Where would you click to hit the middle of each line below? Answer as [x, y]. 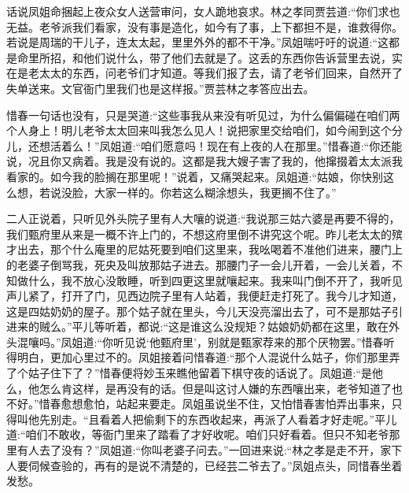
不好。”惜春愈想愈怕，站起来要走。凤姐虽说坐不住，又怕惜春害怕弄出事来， [199, 404]
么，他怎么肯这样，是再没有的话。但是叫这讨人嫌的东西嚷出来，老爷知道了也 [204, 388]
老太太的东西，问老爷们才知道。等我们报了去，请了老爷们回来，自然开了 [215, 73]
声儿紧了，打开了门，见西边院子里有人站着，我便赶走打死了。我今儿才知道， [204, 296]
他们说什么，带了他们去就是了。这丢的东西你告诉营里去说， [237, 57]
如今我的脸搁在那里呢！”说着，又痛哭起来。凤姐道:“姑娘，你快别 [217, 176]
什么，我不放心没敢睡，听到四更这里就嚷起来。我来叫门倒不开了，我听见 [215, 280]
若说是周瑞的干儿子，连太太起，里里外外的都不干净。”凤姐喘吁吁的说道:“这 [198, 42]
